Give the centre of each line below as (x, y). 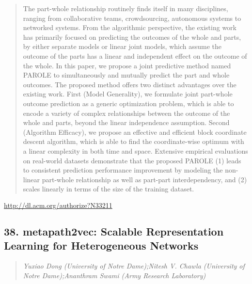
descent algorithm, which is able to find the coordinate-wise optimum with (134, 141)
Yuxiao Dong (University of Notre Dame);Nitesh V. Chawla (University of (134, 266)
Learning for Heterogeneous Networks (101, 245)
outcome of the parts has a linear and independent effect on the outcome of (135, 55)
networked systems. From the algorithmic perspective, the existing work (130, 27)
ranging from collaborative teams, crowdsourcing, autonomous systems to (132, 18)
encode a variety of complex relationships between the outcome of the (126, 113)
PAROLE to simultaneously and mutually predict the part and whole (126, 75)
